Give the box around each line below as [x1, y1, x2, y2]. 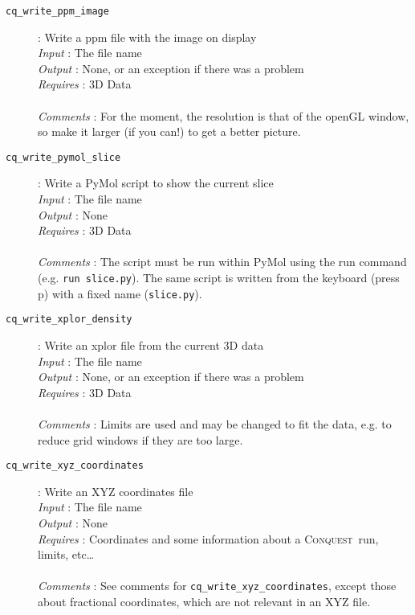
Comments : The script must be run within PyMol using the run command [38, 253, 407, 270]
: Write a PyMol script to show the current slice [38, 174, 274, 191]
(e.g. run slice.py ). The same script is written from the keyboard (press [38, 269, 400, 286]
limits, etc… [38, 546, 95, 563]
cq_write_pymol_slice [6, 151, 121, 163]
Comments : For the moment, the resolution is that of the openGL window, [38, 107, 409, 124]
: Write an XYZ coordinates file [38, 482, 193, 499]
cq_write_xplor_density [6, 314, 132, 326]
